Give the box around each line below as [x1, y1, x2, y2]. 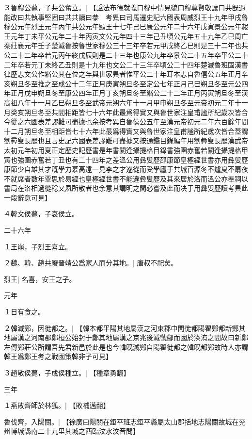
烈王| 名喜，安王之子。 [4, 274, 76, 284]
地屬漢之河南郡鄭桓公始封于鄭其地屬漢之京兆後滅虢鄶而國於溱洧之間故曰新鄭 [4, 332, 248, 342]
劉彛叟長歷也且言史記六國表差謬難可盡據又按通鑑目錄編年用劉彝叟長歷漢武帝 [4, 135, 248, 146]
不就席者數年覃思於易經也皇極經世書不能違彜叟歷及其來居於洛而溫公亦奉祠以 [4, 173, 248, 183]
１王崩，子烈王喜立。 [4, 241, 72, 251]
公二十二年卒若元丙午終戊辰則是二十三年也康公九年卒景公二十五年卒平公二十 [4, 49, 248, 60]
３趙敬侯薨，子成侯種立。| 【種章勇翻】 [4, 368, 130, 377]
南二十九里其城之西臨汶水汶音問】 [31, 426, 140, 436]
